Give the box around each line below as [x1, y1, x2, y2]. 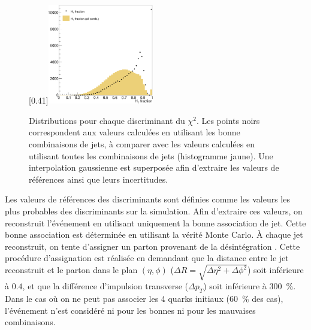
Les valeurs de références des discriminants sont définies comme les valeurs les [5, 193, 290, 205]
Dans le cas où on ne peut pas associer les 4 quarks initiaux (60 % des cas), [5, 292, 283, 305]
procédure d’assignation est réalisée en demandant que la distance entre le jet [5, 252, 289, 264]
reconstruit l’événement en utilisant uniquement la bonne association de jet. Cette [5, 216, 306, 229]
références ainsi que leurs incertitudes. [29, 172, 168, 185]
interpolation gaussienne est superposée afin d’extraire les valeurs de [29, 161, 279, 174]
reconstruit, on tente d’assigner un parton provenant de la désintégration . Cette [5, 240, 300, 252]
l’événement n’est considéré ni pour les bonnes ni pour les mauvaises [5, 304, 256, 316]
